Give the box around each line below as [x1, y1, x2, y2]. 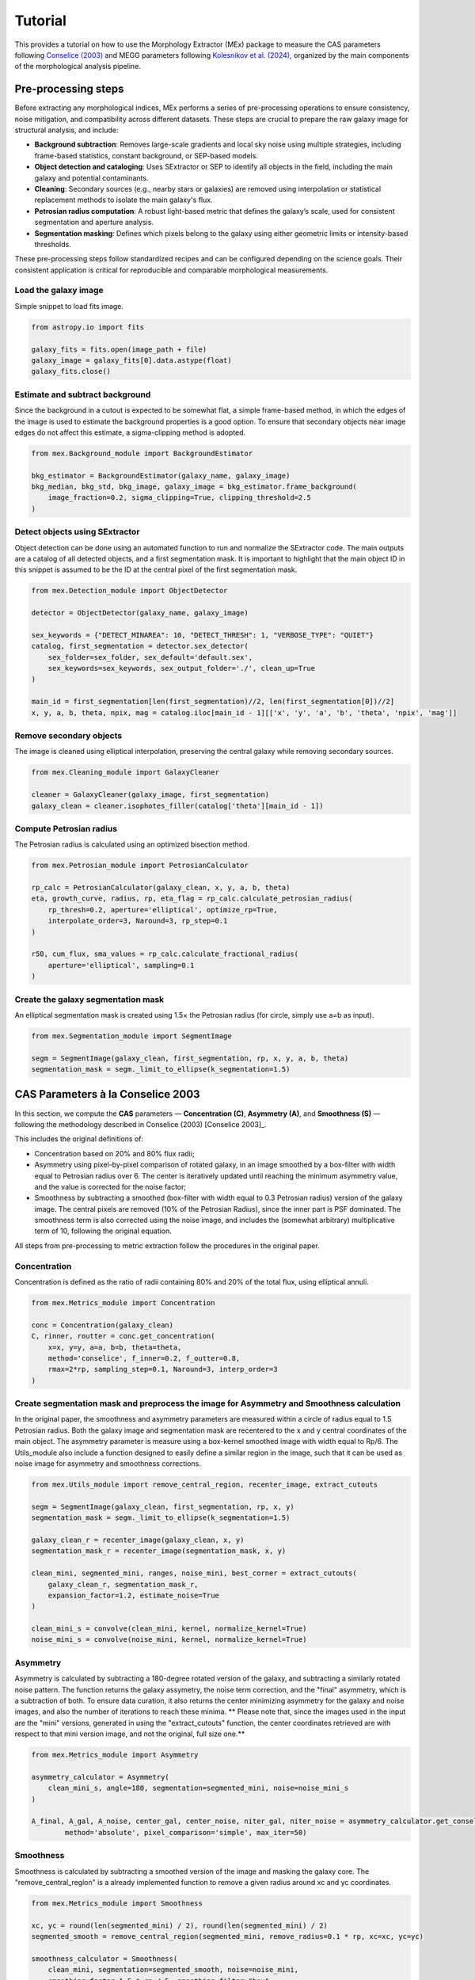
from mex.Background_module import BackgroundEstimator [31, 448, 253, 458]
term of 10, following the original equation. [34, 1226, 172, 1236]
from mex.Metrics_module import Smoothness [31, 1898, 203, 1908]
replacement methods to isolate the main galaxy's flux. [34, 195, 213, 205]
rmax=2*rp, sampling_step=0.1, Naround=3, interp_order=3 [47, 1365, 278, 1374]
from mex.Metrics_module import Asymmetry [31, 1750, 199, 1760]
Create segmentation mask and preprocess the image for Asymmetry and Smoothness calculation [14, 1398, 401, 1409]
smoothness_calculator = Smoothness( [31, 1954, 178, 1963]
